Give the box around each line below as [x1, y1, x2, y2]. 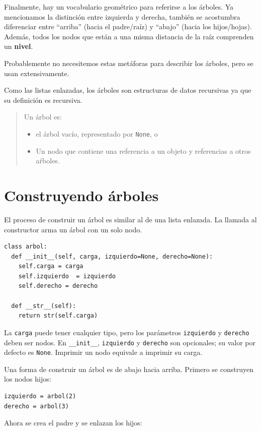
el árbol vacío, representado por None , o [36, 128, 158, 139]
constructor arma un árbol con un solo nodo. [4, 224, 142, 234]
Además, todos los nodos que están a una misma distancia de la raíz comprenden [4, 31, 254, 41]
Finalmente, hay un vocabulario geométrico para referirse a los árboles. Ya [4, 2, 234, 12]
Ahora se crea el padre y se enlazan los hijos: [4, 417, 142, 428]
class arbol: [4, 243, 47, 251]
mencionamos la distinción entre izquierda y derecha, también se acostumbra [4, 11, 240, 22]
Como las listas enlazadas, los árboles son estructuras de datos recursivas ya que [4, 85, 251, 95]
